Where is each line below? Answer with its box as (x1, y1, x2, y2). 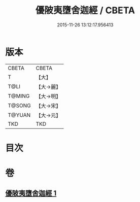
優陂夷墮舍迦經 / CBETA (35, 5, 135, 16)
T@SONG (8, 102, 31, 109)
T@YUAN (8, 111, 31, 118)
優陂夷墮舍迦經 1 (5, 189, 57, 198)
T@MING (8, 92, 30, 99)
